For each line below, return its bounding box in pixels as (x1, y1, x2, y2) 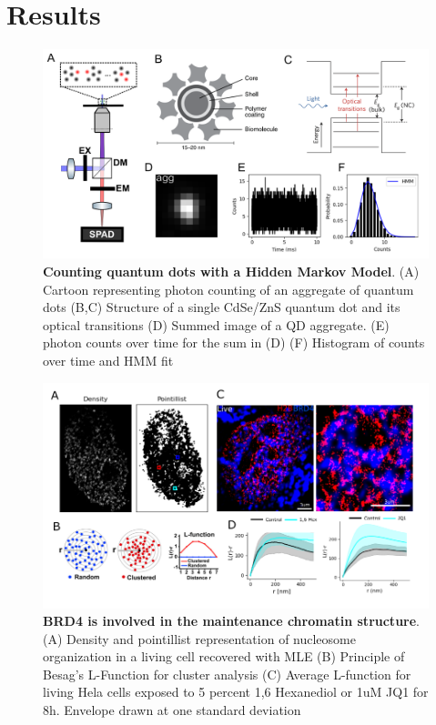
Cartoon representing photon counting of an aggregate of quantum (43, 279, 414, 298)
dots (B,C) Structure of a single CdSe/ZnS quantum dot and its (43, 297, 401, 317)
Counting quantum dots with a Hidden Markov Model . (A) (43, 261, 420, 280)
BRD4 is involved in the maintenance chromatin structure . (43, 611, 420, 630)
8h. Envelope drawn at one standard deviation (43, 700, 301, 720)
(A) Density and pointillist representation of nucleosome (43, 629, 356, 648)
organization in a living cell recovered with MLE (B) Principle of (43, 647, 405, 666)
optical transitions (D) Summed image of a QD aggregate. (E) (43, 315, 390, 334)
